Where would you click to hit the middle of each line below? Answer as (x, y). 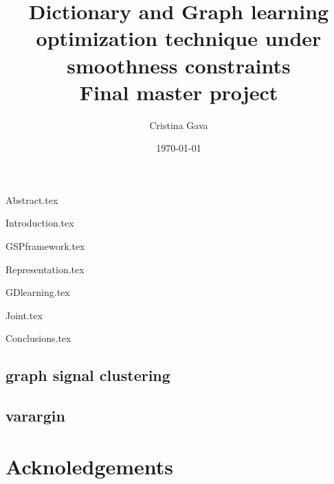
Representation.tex (45, 269)
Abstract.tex (32, 199)
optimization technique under (179, 38)
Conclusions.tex (38, 338)
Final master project (179, 92)
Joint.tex (24, 315)
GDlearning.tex (38, 292)
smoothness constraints (179, 65)
